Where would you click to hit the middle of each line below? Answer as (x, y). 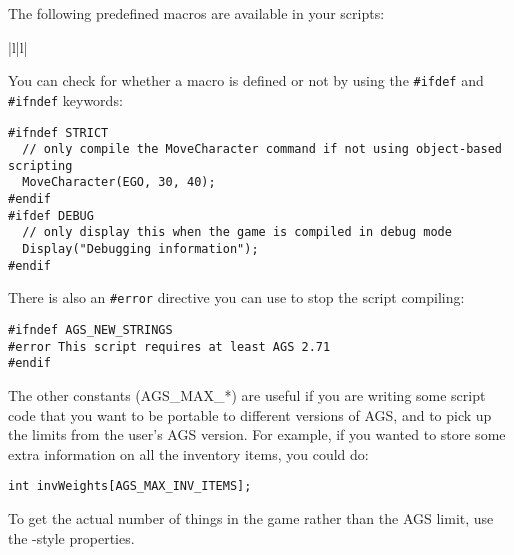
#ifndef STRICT (58, 132)
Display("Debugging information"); (140, 249)
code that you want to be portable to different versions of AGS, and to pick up (250, 414)
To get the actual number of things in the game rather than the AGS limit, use (251, 518)
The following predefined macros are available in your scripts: (196, 13)
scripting (40, 165)
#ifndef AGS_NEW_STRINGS (90, 330)
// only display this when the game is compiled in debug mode (237, 232)
